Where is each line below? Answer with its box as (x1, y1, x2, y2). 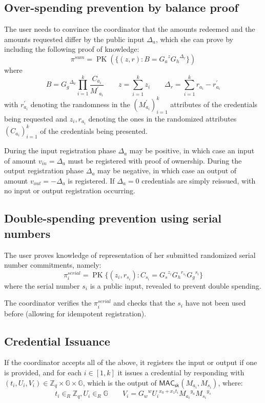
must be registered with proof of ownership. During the (68, 155, 242, 166)
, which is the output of (83, 377, 157, 388)
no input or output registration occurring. (4, 185, 135, 196)
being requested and (4, 113, 68, 124)
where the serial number (4, 280, 80, 291)
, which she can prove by (155, 33, 233, 44)
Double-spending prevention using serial (4, 210, 221, 226)
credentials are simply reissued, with (141, 175, 256, 186)
